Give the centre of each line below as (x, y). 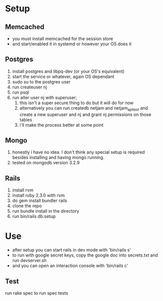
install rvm (23, 190)
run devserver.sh (29, 261)
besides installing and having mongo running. (58, 157)
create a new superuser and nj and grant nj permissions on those (85, 114)
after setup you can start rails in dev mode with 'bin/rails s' (71, 250)
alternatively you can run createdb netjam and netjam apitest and (84, 108)
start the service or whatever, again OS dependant (63, 76)
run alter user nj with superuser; (45, 97)
